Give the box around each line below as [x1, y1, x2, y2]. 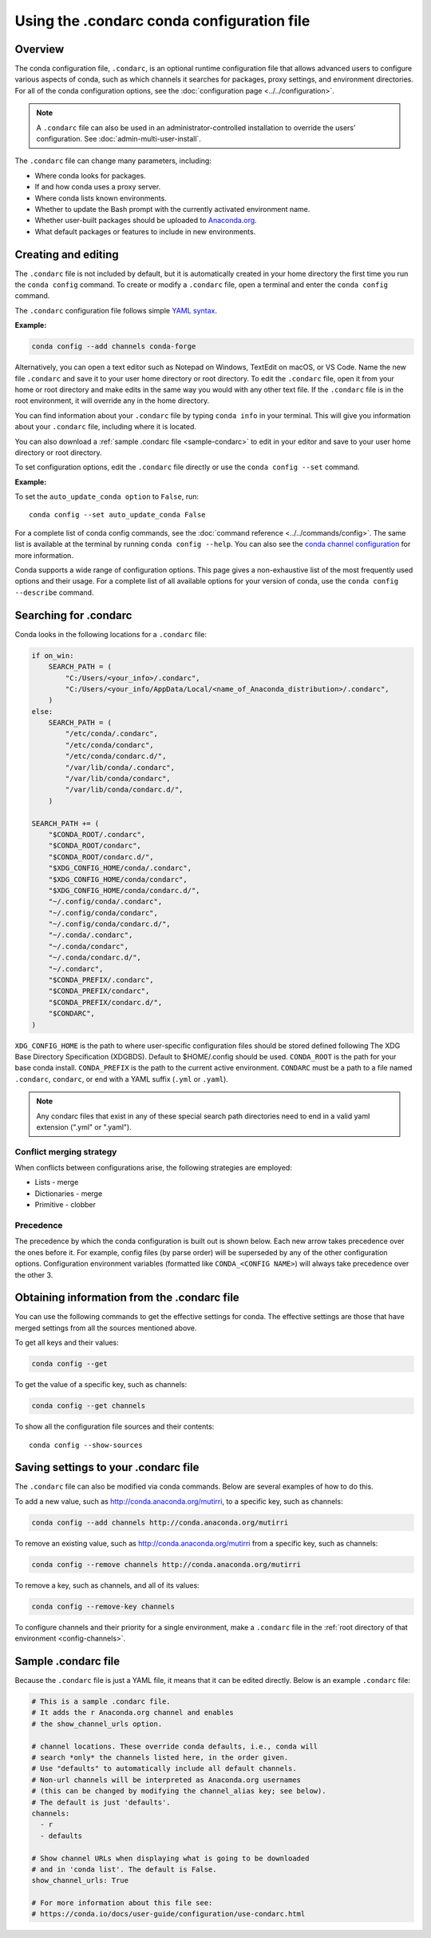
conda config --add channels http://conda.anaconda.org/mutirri [31, 1517, 289, 1527]
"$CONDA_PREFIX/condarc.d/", [48, 998, 163, 1007]
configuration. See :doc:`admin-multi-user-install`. [36, 134, 201, 144]
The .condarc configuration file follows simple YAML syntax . [14, 305, 218, 315]
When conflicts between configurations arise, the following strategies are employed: [14, 1163, 293, 1173]
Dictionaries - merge [34, 1188, 103, 1198]
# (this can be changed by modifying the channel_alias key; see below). [31, 1787, 326, 1796]
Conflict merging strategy [14, 1146, 117, 1157]
